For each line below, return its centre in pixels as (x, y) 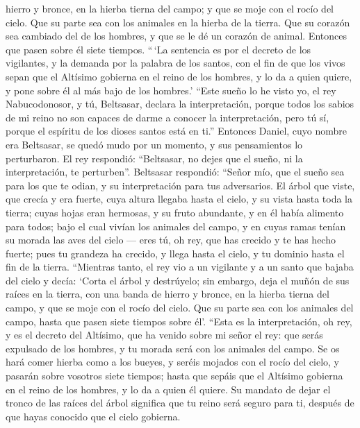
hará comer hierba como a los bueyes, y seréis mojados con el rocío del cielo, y (173, 362)
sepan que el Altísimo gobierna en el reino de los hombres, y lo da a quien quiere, (179, 76)
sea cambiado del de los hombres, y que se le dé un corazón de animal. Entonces (176, 36)
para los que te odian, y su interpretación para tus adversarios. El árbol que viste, (180, 185)
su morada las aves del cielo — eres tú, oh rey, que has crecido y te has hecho (171, 240)
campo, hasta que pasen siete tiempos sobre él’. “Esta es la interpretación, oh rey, (179, 321)
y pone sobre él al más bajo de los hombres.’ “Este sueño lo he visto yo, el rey (171, 90)
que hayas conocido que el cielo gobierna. (93, 416)
